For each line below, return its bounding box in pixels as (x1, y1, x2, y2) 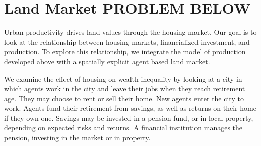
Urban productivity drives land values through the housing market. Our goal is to (4, 27, 257, 37)
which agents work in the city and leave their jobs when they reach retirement (4, 83, 245, 94)
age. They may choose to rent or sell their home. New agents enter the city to (4, 93, 244, 103)
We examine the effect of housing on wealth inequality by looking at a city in (4, 73, 242, 84)
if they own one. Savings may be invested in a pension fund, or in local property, (4, 112, 253, 123)
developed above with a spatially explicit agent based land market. (4, 56, 210, 66)
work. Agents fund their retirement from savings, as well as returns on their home (4, 103, 256, 113)
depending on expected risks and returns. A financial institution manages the (4, 122, 243, 133)
